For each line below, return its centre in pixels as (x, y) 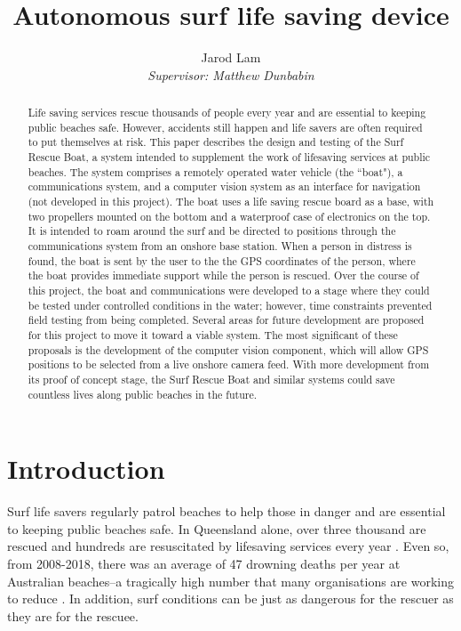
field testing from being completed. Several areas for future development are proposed (226, 320)
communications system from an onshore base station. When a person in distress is (220, 246)
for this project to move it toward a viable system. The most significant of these (213, 334)
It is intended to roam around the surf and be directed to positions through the (212, 231)
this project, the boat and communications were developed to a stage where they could (229, 290)
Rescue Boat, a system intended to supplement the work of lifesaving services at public (229, 157)
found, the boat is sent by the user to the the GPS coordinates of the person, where (222, 260)
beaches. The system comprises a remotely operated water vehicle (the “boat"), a (215, 171)
